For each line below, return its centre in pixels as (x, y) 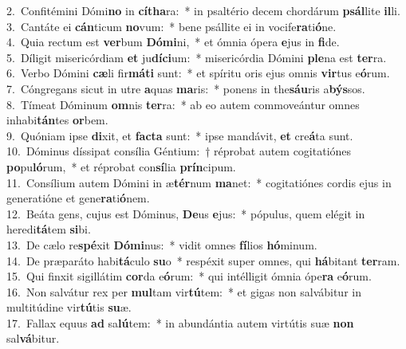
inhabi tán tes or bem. (57, 120)
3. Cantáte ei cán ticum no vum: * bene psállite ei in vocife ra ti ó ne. (171, 26)
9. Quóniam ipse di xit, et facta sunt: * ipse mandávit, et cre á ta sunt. (180, 135)
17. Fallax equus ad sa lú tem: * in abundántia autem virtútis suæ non (180, 322)
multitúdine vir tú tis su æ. (69, 307)
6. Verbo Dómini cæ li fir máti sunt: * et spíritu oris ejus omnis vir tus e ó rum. (198, 73)
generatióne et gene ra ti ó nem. (78, 198)
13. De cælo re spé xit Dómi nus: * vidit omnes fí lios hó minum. (162, 244)
